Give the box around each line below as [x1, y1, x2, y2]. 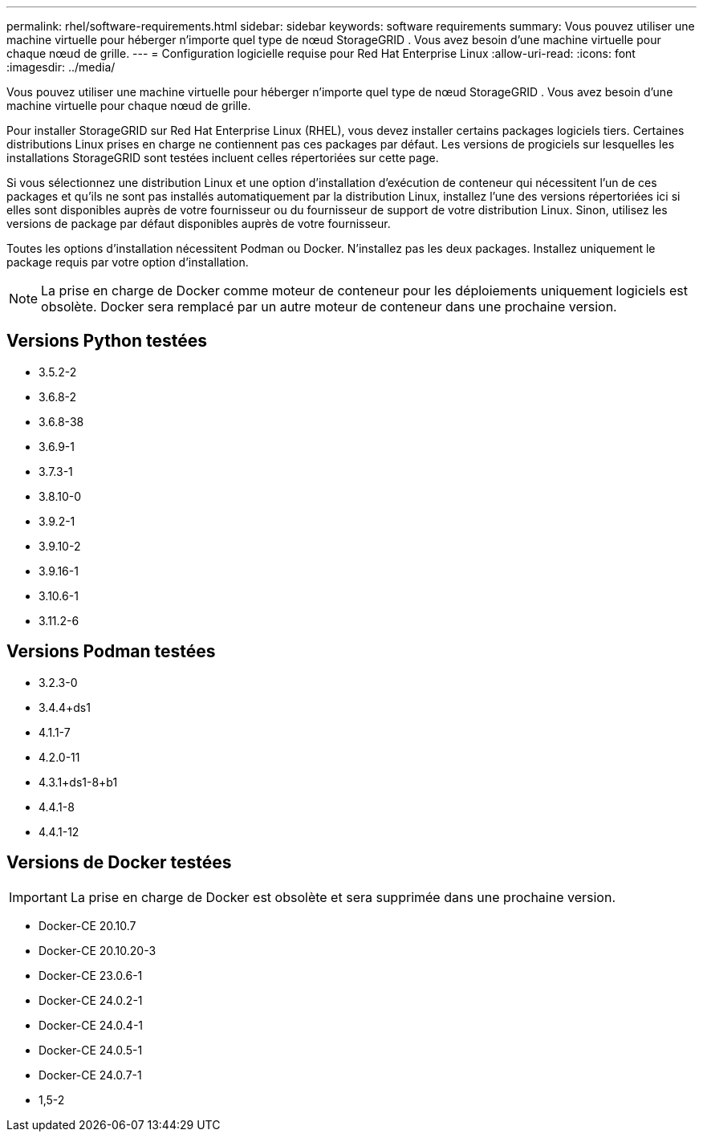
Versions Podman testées [6, 641, 216, 662]
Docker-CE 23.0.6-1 [39, 968, 143, 982]
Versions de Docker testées [6, 852, 232, 873]
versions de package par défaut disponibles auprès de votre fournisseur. [6, 217, 391, 230]
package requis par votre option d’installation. [6, 255, 249, 269]
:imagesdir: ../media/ [6, 60, 116, 74]
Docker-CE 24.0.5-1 [39, 1042, 143, 1057]
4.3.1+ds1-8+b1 [39, 774, 118, 789]
